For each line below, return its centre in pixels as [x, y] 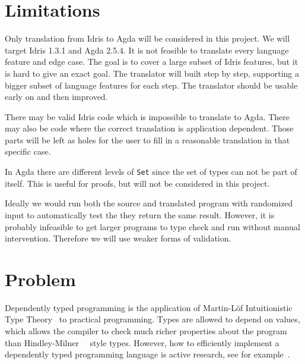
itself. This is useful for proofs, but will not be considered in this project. [137, 183]
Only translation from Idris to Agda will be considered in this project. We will [147, 38]
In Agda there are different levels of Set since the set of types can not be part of [151, 172]
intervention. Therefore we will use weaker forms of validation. [118, 238]
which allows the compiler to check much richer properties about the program [146, 331]
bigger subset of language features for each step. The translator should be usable [151, 85]
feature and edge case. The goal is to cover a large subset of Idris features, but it [152, 62]
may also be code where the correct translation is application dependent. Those [149, 128]
